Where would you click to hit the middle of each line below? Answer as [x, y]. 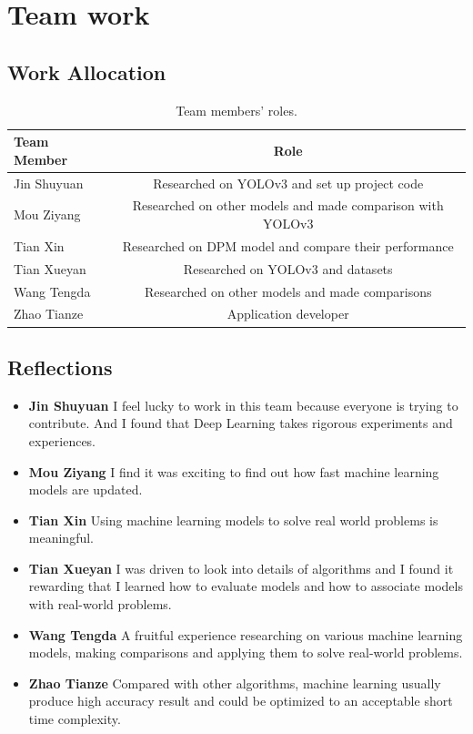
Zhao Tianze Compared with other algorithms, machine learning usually [235, 683]
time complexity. [75, 719]
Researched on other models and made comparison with [288, 205]
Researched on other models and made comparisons [288, 291]
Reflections [60, 367]
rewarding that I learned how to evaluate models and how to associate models [246, 586]
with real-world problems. [100, 604]
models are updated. [86, 489]
